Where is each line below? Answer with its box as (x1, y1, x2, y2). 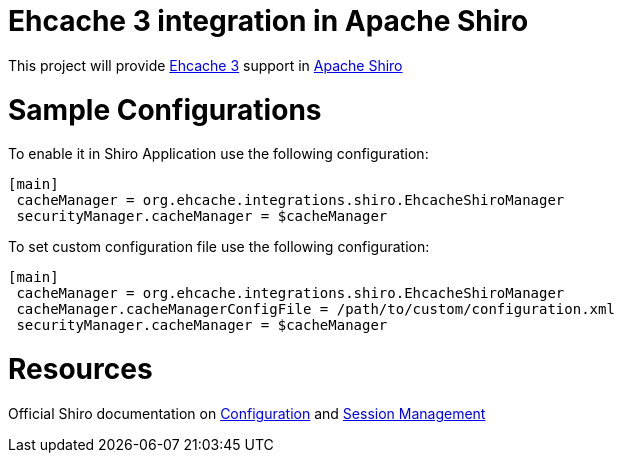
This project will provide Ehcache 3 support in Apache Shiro (8, 56, 403, 74)
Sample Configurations (8, 92, 322, 127)
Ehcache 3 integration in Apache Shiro (8, 4, 529, 38)
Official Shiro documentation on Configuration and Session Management (8, 404, 486, 422)
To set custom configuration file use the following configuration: (8, 238, 430, 256)
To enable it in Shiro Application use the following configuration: (8, 145, 429, 163)
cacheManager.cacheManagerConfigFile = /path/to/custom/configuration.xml (16, 301, 615, 318)
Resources (8, 352, 153, 386)
